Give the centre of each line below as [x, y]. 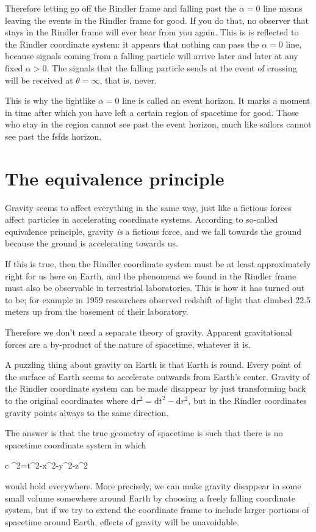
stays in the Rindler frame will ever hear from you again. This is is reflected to [152, 32]
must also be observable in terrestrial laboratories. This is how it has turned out [155, 288]
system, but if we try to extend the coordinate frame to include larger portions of [157, 510]
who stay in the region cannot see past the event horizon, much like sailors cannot [158, 124]
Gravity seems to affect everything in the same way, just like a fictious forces [148, 207]
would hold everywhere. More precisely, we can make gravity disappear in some [153, 485]
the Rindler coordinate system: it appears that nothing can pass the [132, 44]
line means [283, 8]
